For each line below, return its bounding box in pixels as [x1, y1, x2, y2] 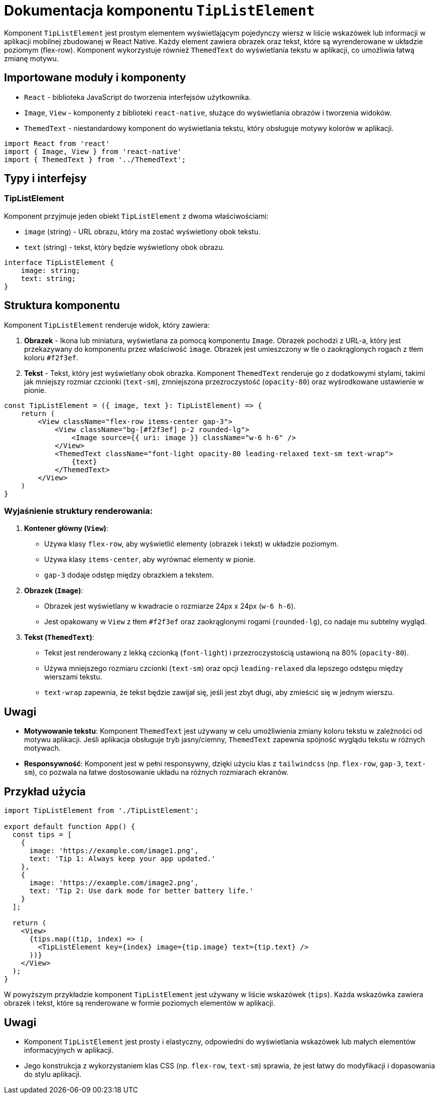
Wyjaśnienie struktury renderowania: [4, 506, 153, 516]
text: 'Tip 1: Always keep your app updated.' [29, 855, 216, 863]
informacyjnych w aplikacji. [24, 1045, 114, 1054]
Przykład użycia [4, 785, 86, 798]
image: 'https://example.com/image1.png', [29, 847, 199, 855]
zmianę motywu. [4, 54, 59, 63]
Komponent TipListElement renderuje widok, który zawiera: [4, 320, 210, 329]
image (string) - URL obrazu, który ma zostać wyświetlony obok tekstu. [24, 227, 260, 236]
